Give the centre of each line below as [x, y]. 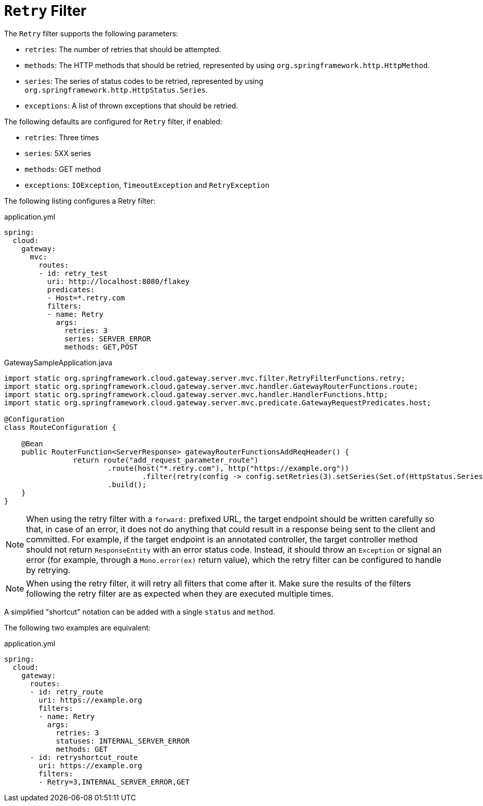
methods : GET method [63, 169]
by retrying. [48, 570]
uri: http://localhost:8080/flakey [118, 281]
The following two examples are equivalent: [78, 627]
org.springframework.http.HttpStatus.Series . [116, 90]
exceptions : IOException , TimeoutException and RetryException [147, 185]
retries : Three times [62, 137]
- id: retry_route [67, 692]
